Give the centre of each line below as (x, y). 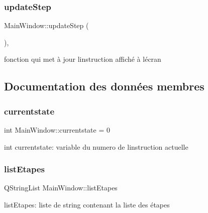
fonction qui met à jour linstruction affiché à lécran (83, 59)
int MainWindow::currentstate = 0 (57, 130)
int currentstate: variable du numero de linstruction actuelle (96, 146)
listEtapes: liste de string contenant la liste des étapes (87, 204)
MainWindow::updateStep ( (46, 25)
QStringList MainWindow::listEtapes (61, 188)
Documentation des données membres (104, 86)
